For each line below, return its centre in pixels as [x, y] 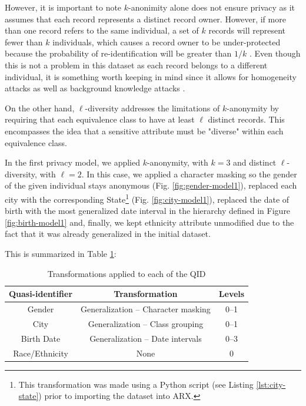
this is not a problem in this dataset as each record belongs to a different [136, 65]
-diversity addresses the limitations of [152, 108]
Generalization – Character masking [146, 308]
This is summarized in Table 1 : [61, 253]
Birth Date [41, 338]
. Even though [275, 53]
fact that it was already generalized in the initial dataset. [108, 234]
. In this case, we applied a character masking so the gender [189, 174]
